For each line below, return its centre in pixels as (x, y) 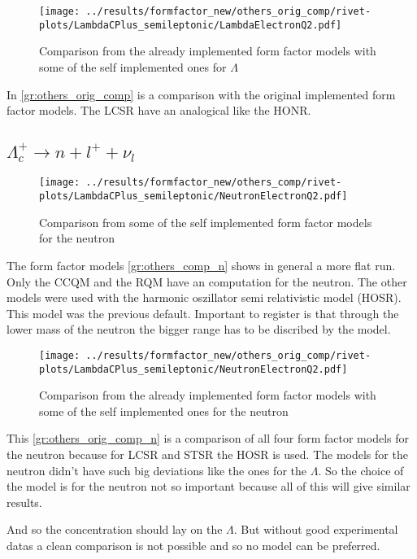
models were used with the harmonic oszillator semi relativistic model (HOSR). (204, 297)
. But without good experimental (316, 529)
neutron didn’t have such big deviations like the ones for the (156, 470)
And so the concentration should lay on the (115, 529)
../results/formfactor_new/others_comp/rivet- (214, 183)
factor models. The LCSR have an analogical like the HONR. (159, 110)
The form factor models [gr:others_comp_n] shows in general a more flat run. (201, 265)
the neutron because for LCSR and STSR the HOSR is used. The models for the (207, 454)
